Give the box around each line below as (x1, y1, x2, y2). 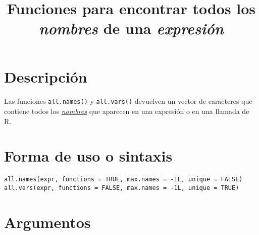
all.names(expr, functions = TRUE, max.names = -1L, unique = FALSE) (4, 176, 243, 183)
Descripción (4, 66, 87, 87)
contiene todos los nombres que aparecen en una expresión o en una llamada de (4, 106, 249, 116)
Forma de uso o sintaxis (4, 145, 173, 166)
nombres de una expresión (38, 18, 224, 39)
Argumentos (4, 211, 91, 232)
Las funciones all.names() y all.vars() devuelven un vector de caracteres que (4, 96, 252, 106)
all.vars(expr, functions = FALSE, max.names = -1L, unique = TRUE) (4, 184, 239, 191)
